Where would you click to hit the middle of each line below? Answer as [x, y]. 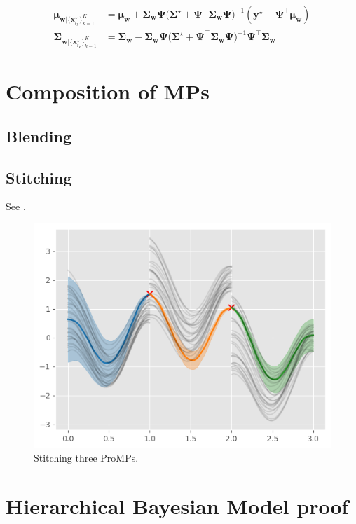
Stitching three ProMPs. [86, 458]
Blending [39, 136]
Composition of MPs [108, 91]
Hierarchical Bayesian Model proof [177, 505]
